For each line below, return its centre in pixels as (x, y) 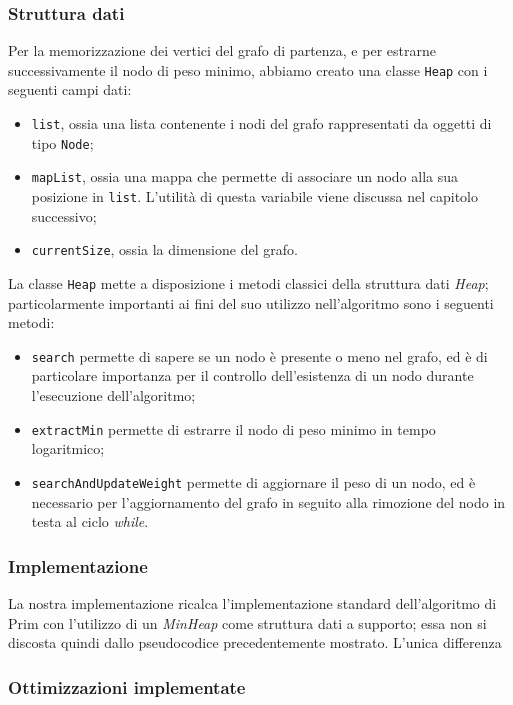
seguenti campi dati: (70, 89)
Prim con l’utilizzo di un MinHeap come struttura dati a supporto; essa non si (247, 622)
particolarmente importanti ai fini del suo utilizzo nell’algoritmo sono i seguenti (251, 302)
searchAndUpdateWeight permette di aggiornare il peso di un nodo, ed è (253, 481)
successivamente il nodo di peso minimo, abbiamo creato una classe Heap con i (248, 69)
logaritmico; (68, 448)
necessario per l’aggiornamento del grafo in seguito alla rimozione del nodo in (268, 501)
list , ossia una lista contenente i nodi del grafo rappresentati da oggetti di (261, 123)
